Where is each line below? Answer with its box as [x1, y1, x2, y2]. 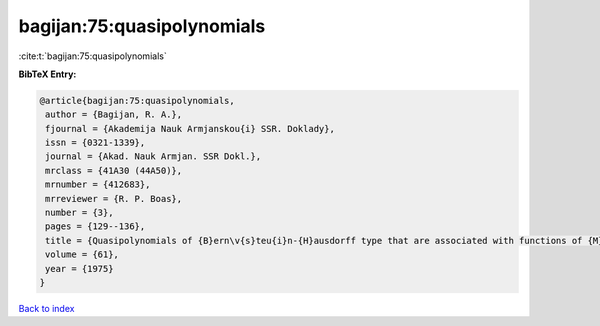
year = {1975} [45, 263, 114, 274]
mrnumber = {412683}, [45, 179, 151, 190]
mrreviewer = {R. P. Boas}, [45, 193, 183, 204]
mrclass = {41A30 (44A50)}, [45, 165, 183, 176]
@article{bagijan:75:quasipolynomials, [39, 95, 235, 106]
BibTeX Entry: [18, 68, 77, 80]
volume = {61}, [45, 249, 120, 260]
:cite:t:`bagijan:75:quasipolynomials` [18, 50, 167, 62]
